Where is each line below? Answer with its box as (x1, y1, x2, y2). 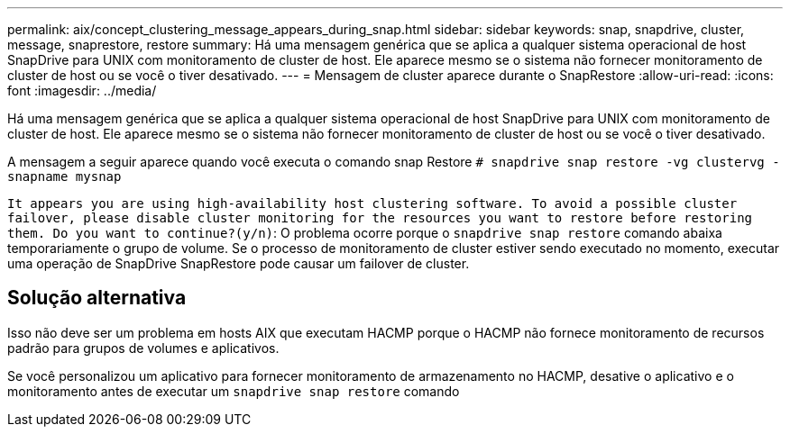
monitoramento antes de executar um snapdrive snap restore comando (7, 383, 460, 399)
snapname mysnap (7, 169, 122, 184)
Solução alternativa (7, 286, 187, 310)
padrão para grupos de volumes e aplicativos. (7, 339, 280, 356)
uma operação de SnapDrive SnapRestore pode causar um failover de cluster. (7, 256, 470, 271)
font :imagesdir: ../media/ (7, 83, 157, 98)
